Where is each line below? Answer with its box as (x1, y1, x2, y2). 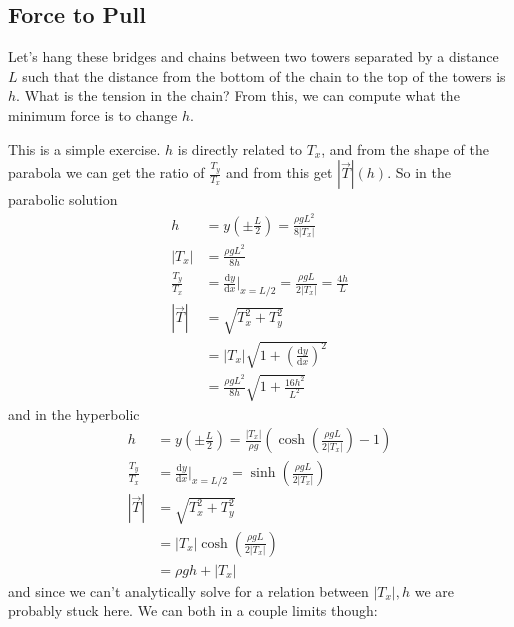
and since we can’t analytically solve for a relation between (8, 580, 369, 601)
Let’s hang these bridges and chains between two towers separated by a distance (8, 46, 499, 67)
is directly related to (177, 138, 302, 159)
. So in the (387, 162, 451, 183)
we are (414, 580, 455, 601)
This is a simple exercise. (8, 138, 161, 159)
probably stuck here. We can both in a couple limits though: (8, 600, 378, 621)
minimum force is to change (8, 104, 178, 125)
